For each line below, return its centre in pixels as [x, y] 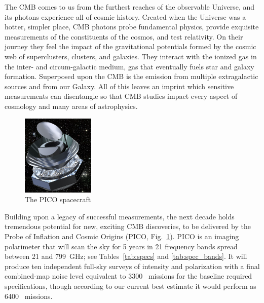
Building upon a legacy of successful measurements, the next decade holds [120, 216]
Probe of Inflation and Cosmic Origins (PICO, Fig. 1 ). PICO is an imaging [122, 236]
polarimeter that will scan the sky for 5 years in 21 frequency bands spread [121, 246]
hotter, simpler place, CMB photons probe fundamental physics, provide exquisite [132, 27]
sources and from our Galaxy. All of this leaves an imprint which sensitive [119, 86]
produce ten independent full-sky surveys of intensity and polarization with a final [132, 266]
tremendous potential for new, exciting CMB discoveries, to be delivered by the [128, 226]
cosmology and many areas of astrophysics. [71, 106]
